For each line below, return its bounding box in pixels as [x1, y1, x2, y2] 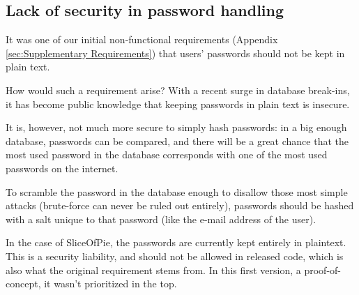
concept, [6, 276, 41, 291]
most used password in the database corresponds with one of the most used [6, 147, 328, 162]
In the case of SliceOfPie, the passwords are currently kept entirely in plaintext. [6, 235, 346, 250]
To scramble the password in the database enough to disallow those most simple [6, 184, 348, 199]
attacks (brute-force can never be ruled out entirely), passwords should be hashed [6, 198, 354, 213]
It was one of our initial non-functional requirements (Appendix [6, 32, 278, 47]
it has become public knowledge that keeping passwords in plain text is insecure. [6, 96, 350, 111]
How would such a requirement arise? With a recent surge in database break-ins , [6, 82, 350, 97]
